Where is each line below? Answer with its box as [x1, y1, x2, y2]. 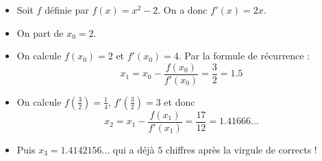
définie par [45, 3, 89, 16]
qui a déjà [112, 142, 155, 156]
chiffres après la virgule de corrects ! [165, 142, 317, 156]
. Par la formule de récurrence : [178, 48, 310, 63]
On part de [16, 25, 64, 40]
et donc [164, 94, 195, 108]
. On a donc [158, 3, 208, 16]
